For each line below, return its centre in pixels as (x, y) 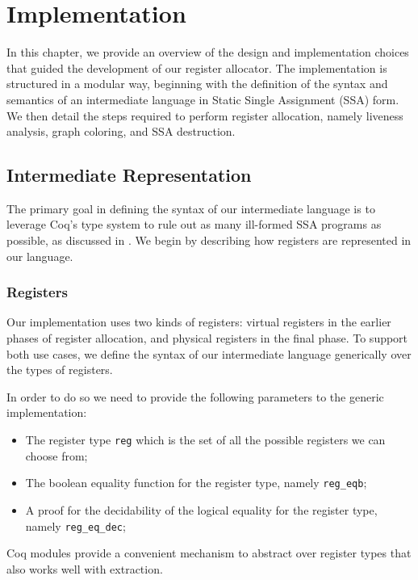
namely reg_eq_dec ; (75, 525)
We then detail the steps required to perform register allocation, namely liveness (205, 115)
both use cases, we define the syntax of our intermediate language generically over (209, 353)
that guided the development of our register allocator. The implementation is (197, 67)
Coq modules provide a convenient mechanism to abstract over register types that (209, 553)
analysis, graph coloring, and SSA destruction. (121, 131)
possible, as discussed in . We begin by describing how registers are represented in (209, 240)
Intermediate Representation (129, 175)
